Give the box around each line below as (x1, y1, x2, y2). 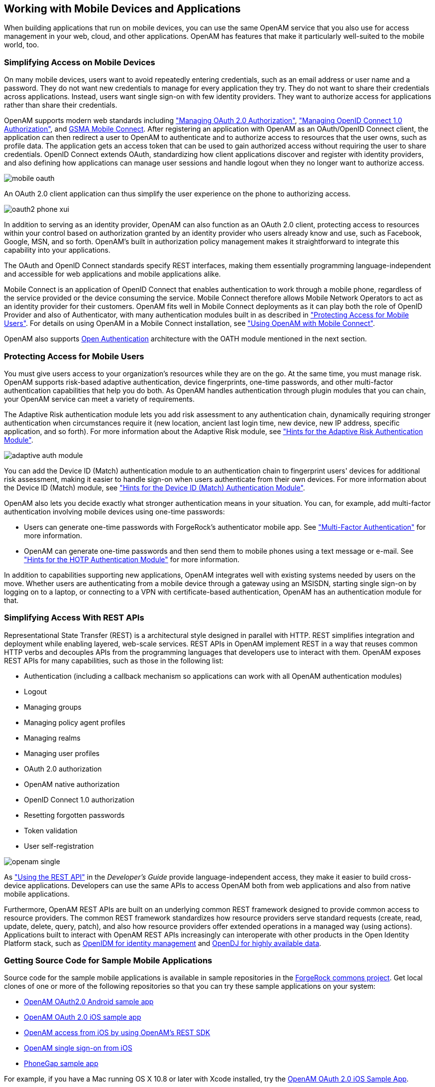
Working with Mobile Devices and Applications (4, 2, 241, 15)
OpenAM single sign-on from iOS (24, 1044, 132, 1053)
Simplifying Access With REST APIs (4, 613, 144, 623)
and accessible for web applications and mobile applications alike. (4, 270, 221, 279)
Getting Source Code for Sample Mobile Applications (4, 955, 213, 966)
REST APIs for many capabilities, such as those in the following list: (4, 656, 224, 665)
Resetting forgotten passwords (24, 810, 125, 819)
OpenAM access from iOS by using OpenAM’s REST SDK (24, 1028, 211, 1037)
